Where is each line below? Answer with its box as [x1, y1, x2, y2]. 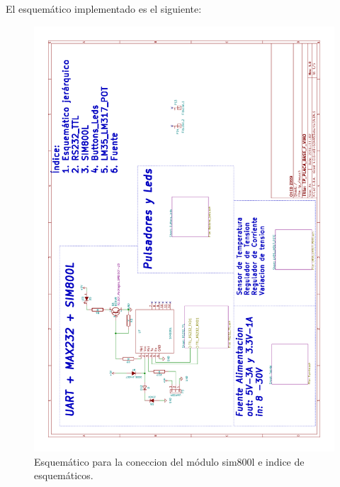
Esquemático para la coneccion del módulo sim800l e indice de [34, 454, 305, 469]
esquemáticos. [34, 468, 93, 483]
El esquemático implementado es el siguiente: [6, 1, 202, 16]
